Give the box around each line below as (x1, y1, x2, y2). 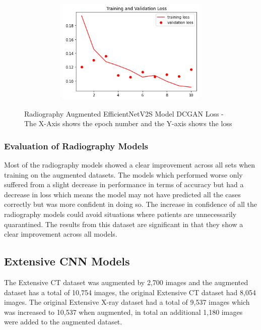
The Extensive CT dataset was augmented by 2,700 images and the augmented (4, 277, 248, 287)
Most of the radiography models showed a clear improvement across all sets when (4, 159, 255, 170)
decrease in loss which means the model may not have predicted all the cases (4, 189, 241, 199)
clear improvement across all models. (4, 229, 117, 239)
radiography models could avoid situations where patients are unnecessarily (4, 208, 237, 219)
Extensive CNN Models (4, 253, 130, 269)
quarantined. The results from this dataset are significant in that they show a (4, 218, 243, 229)
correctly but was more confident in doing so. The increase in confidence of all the (4, 199, 257, 209)
